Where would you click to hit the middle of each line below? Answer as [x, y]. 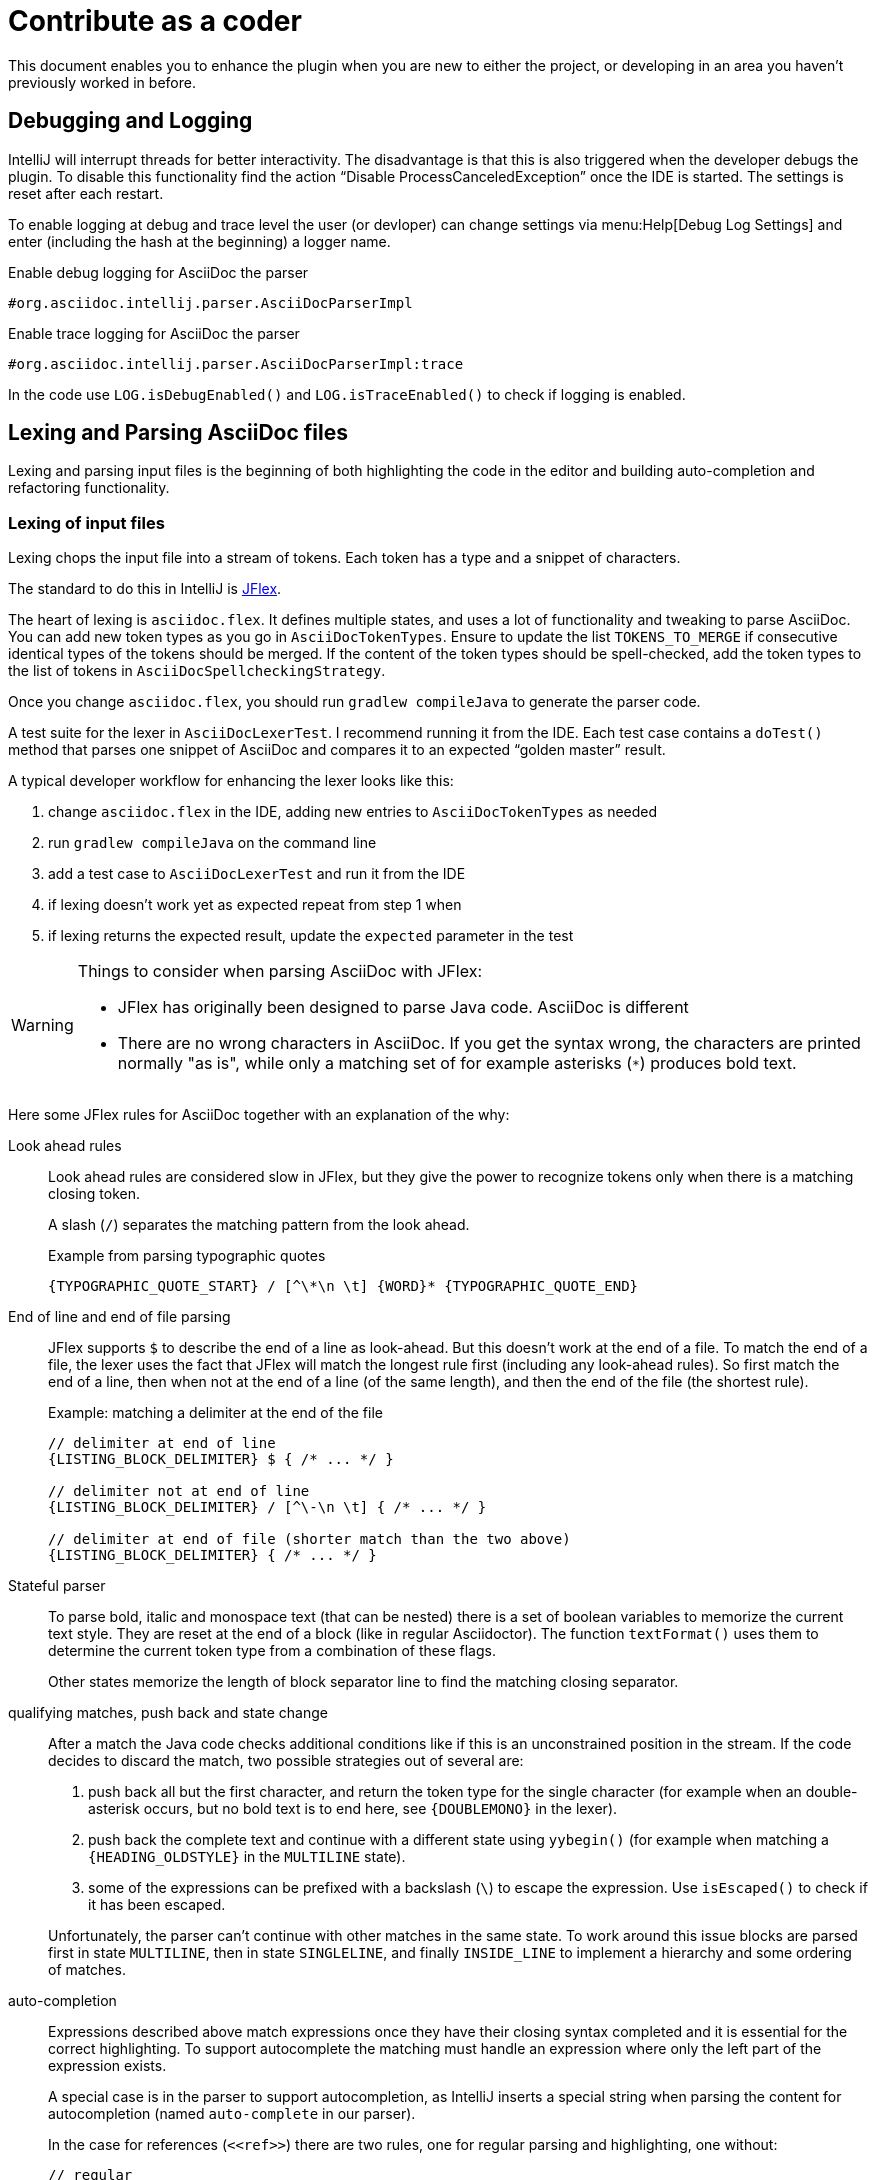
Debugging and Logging [130, 121]
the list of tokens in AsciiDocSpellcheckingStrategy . [197, 671]
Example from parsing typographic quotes [187, 1256]
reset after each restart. [86, 193]
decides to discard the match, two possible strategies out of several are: [286, 1761]
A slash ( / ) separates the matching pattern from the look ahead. [259, 1225]
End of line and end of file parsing [119, 1317]
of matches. [87, 1970]
